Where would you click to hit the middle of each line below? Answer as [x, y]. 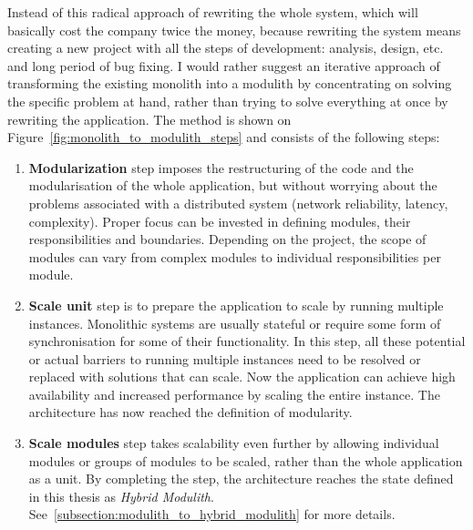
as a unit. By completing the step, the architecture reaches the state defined [241, 479]
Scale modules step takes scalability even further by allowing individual [234, 443]
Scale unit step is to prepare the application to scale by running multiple [236, 305]
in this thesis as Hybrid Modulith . [121, 496]
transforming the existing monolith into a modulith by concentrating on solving [230, 83]
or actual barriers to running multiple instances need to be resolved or [225, 358]
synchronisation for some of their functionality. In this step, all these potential [247, 341]
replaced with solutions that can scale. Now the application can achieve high [242, 377]
